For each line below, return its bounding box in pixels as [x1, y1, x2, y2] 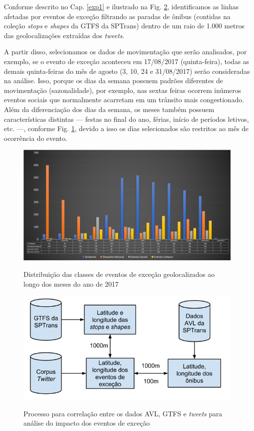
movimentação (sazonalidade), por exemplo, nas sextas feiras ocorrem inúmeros [4, 85, 241, 95]
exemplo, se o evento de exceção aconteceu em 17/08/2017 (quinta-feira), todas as [4, 56, 249, 66]
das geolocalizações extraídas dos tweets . [4, 30, 125, 40]
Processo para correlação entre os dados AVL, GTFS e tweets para [23, 408, 222, 418]
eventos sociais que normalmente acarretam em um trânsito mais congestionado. [4, 94, 244, 105]
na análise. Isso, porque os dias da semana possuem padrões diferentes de [4, 75, 223, 86]
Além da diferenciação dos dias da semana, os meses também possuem [4, 104, 214, 114]
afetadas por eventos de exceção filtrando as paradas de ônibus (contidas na [4, 11, 231, 21]
